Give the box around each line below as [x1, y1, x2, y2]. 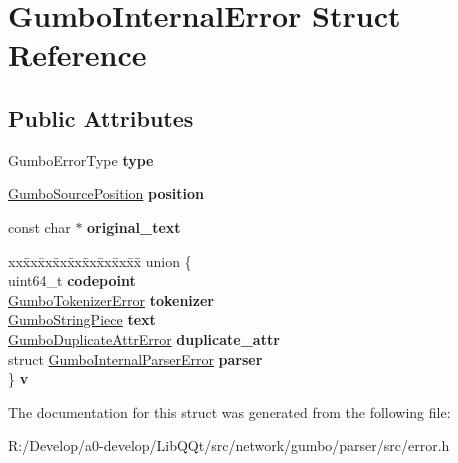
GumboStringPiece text [8, 309, 156, 330]
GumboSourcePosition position [8, 183, 205, 204]
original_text [87, 216, 181, 237]
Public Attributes [8, 102, 194, 133]
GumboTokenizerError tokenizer [8, 289, 214, 310]
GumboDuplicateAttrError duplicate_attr [8, 328, 280, 349]
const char [8, 216, 71, 237]
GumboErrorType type [8, 149, 154, 170]
